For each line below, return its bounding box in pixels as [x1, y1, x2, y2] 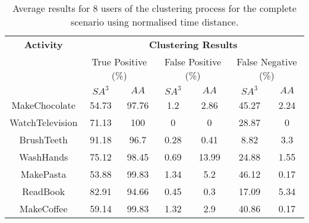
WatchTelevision [10, 115, 78, 129]
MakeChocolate [11, 98, 75, 112]
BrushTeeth [19, 133, 68, 146]
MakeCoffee [19, 202, 68, 215]
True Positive [92, 55, 147, 68]
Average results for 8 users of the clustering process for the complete [12, 1, 297, 15]
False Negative [237, 55, 297, 68]
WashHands [18, 150, 68, 164]
